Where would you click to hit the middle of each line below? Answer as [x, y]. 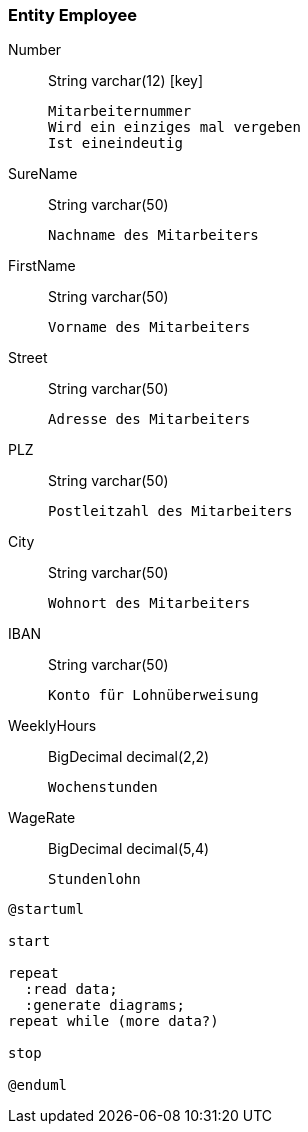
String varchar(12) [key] [125, 81]
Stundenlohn [94, 879]
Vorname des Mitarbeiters [149, 327]
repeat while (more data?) [113, 1021]
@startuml [46, 909]
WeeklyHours [52, 726]
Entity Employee [73, 15]
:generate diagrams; [105, 1005]
